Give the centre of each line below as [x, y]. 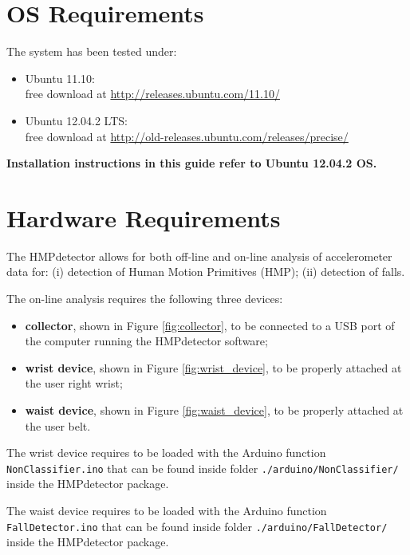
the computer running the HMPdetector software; [146, 341]
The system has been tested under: [92, 51]
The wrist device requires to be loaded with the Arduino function [166, 453]
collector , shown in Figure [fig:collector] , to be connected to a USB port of [210, 325]
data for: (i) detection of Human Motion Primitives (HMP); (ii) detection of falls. [206, 272]
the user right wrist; [74, 383]
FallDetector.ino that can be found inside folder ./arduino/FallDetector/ [197, 526]
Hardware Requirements [144, 217]
